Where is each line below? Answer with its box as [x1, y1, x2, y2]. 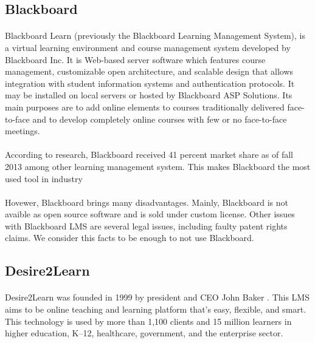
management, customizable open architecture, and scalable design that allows [5, 65, 294, 78]
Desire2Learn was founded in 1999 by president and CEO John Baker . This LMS [5, 291, 310, 304]
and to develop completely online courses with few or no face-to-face [32, 112, 287, 125]
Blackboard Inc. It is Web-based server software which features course [5, 53, 266, 66]
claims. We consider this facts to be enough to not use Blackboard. [5, 231, 254, 244]
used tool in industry [5, 172, 83, 185]
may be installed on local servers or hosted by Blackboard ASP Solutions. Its [5, 89, 292, 101]
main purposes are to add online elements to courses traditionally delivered [5, 100, 285, 113]
